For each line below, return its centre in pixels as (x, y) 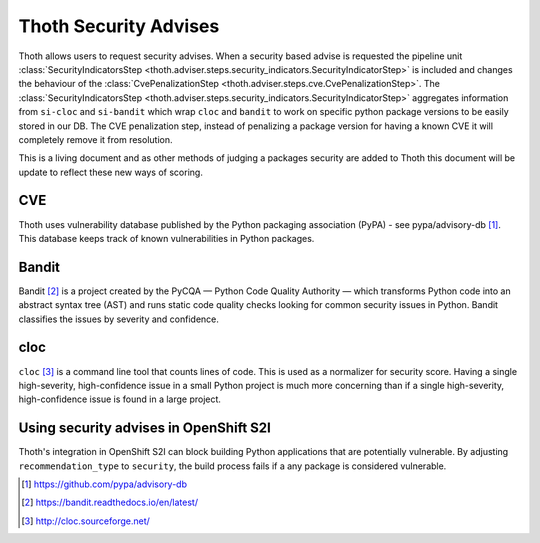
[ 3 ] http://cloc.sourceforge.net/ (85, 521)
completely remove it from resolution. (95, 139)
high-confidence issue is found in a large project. (120, 399)
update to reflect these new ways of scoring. (111, 172)
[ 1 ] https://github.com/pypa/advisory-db (104, 484)
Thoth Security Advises (119, 26)
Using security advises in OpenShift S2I (145, 428)
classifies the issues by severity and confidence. (119, 319)
